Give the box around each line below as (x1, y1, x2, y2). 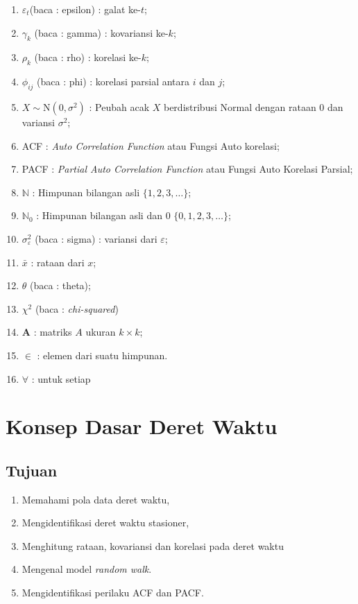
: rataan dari (31, 254, 85, 269)
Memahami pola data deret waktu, (22, 492, 170, 506)
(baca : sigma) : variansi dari (35, 231, 157, 245)
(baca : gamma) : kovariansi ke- (34, 25, 169, 40)
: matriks (33, 325, 72, 339)
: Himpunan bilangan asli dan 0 (36, 208, 171, 223)
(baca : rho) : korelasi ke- (34, 50, 142, 64)
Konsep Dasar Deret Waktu (6, 412, 278, 440)
